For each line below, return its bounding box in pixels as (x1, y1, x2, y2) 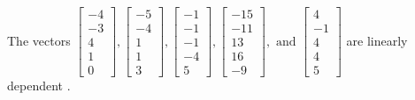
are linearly (346, 31, 408, 49)
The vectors (7, 31, 71, 49)
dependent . (7, 76, 71, 95)
